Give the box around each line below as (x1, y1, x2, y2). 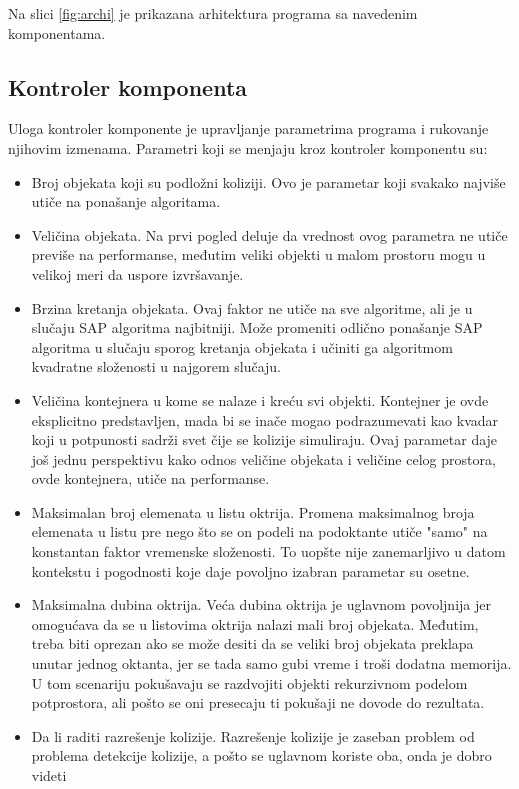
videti (31, 765, 67, 786)
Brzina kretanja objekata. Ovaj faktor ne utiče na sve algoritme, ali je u (31, 297, 473, 318)
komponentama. (8, 22, 106, 43)
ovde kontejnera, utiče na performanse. (31, 468, 270, 489)
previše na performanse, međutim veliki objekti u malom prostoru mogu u (31, 244, 486, 265)
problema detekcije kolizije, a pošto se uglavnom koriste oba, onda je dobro (31, 745, 492, 766)
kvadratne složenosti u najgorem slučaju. (31, 356, 282, 377)
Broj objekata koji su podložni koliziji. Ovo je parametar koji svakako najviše (31, 171, 506, 192)
